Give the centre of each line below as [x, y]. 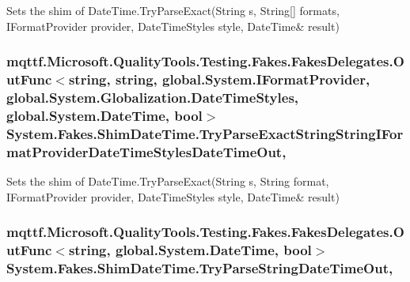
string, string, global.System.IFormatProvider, [219, 79]
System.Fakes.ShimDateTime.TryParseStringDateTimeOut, [200, 267]
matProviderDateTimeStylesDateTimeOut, [146, 151]
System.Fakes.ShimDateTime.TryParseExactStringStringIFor [205, 133]
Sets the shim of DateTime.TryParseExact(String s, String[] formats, [173, 10]
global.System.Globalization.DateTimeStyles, [153, 97]
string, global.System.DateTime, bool [190, 250]
